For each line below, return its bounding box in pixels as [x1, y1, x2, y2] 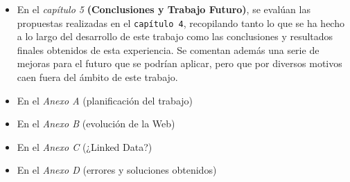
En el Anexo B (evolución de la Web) [17, 116, 175, 131]
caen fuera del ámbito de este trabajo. [17, 70, 178, 84]
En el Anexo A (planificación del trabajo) [17, 93, 193, 107]
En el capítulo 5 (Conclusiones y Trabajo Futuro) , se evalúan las [17, 2, 310, 16]
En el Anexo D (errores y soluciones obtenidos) [17, 163, 217, 177]
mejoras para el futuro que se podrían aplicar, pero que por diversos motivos [17, 56, 342, 71]
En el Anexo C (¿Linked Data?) [17, 139, 152, 154]
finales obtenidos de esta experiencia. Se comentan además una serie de [17, 42, 320, 57]
